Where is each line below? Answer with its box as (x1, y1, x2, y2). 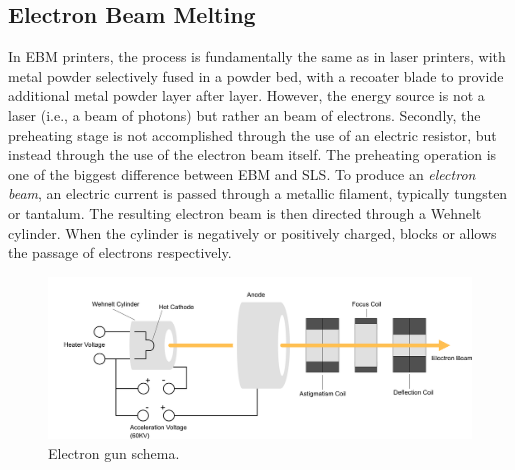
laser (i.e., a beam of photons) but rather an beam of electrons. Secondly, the (8, 104, 481, 125)
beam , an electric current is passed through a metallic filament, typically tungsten (8, 183, 508, 204)
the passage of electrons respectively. (8, 242, 232, 263)
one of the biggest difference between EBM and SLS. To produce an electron (8, 163, 476, 184)
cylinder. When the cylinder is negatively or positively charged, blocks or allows (8, 222, 497, 243)
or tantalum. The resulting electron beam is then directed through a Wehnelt (8, 202, 482, 223)
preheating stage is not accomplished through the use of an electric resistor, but (8, 124, 497, 145)
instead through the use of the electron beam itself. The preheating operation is (8, 144, 497, 165)
